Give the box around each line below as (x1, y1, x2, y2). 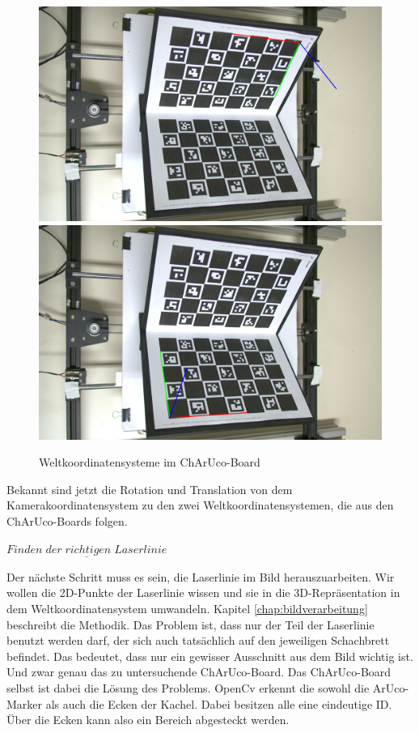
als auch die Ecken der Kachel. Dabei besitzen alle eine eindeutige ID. (45, 695, 392, 712)
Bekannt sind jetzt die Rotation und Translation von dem (6, 480, 293, 497)
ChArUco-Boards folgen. (6, 512, 128, 529)
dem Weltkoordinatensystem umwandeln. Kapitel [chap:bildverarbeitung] (6, 599, 368, 616)
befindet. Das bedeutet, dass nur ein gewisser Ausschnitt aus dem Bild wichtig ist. (6, 647, 413, 664)
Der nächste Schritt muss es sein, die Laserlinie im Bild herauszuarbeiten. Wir (6, 568, 395, 585)
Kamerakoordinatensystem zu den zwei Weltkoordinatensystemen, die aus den (6, 496, 394, 514)
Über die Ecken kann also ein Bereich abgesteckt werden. (6, 711, 290, 728)
